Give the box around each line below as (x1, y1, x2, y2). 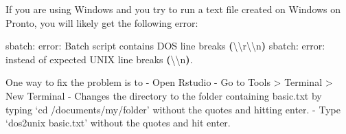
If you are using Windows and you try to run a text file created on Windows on (5, 2, 341, 16)
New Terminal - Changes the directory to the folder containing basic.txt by (5, 88, 322, 102)
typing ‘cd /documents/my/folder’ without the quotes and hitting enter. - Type (5, 102, 341, 116)
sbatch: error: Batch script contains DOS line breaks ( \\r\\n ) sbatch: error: (5, 38, 325, 53)
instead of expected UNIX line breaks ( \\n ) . (5, 52, 193, 66)
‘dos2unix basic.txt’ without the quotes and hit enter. (5, 115, 231, 130)
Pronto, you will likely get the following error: (5, 15, 198, 30)
